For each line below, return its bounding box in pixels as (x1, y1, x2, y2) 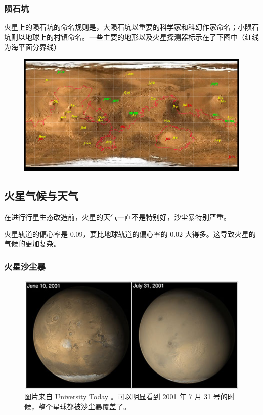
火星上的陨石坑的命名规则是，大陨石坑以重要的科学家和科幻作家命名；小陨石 (4, 22, 259, 32)
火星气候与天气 (4, 188, 78, 203)
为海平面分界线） (4, 41, 61, 52)
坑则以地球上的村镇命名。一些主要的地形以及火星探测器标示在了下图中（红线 (4, 31, 259, 42)
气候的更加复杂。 (4, 238, 61, 249)
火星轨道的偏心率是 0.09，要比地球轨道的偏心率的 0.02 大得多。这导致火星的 (4, 228, 256, 239)
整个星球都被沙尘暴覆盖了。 (38, 401, 130, 412)
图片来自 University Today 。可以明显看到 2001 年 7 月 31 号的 (24, 391, 228, 402)
